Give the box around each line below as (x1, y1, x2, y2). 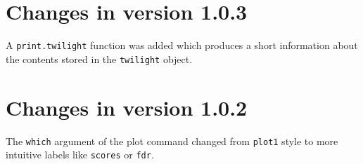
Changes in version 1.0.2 (6, 93, 248, 121)
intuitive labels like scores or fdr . (6, 147, 154, 162)
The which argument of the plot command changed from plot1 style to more (6, 133, 338, 148)
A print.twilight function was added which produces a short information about (6, 38, 358, 53)
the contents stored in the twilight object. (6, 51, 193, 66)
